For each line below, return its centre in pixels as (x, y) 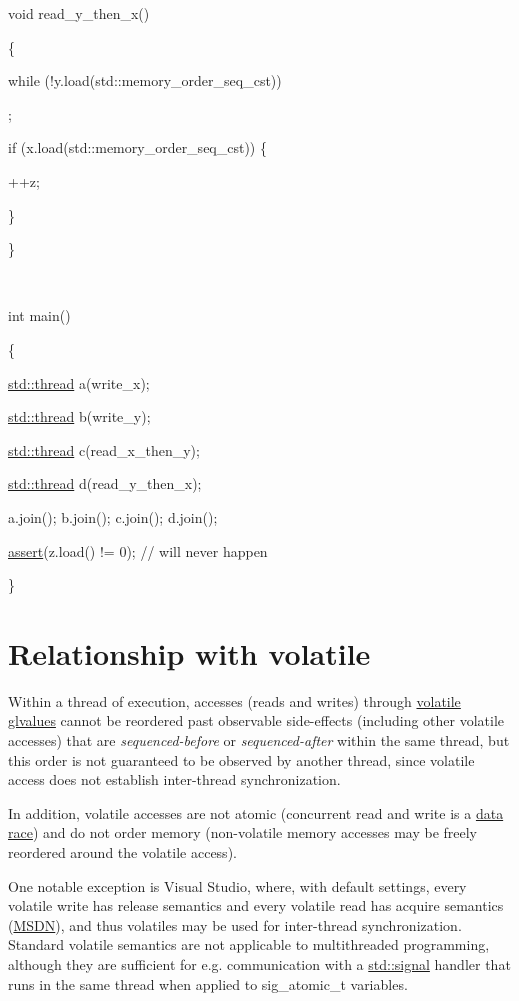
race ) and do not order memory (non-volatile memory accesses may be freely (243, 832)
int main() (39, 315)
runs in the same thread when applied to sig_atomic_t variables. (208, 983)
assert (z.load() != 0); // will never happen (138, 550)
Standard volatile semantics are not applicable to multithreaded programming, (249, 944)
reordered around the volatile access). (122, 851)
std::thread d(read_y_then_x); (105, 483)
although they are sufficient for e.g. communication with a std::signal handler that (259, 963)
